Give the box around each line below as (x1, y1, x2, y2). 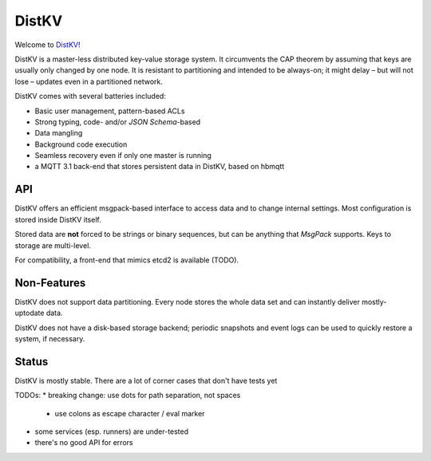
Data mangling (34, 128, 83, 138)
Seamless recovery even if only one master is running (34, 151, 212, 160)
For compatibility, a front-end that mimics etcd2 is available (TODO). (14, 255, 239, 265)
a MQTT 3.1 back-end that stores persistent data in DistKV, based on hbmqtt (34, 162, 285, 171)
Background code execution (34, 140, 128, 149)
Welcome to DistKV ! (14, 40, 81, 49)
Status (14, 355, 49, 368)
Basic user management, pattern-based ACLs (34, 106, 185, 116)
